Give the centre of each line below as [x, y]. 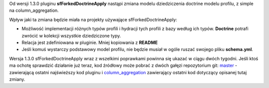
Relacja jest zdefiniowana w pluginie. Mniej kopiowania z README [90, 43]
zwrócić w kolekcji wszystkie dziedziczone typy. [71, 36]
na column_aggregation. [34, 10]
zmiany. [17, 79]
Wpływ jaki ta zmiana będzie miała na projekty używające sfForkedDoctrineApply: [93, 19]
